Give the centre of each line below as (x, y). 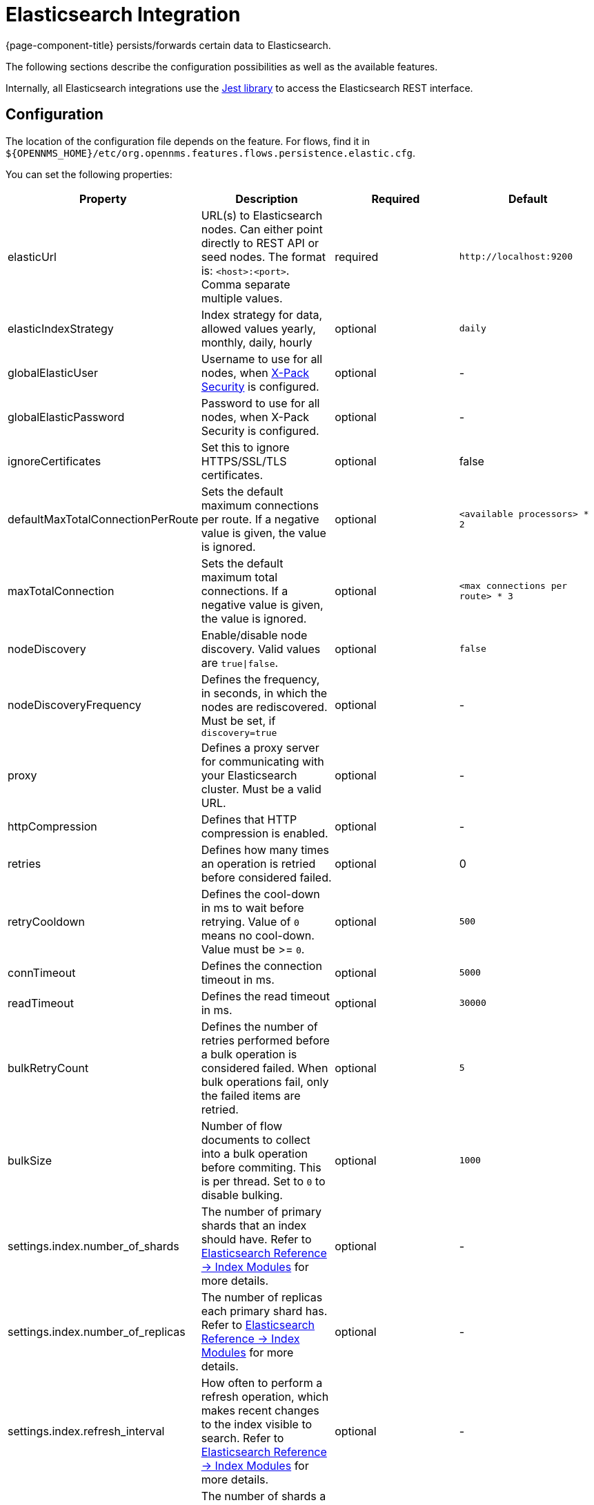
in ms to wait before (253, 907)
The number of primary (261, 1211)
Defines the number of (259, 1026)
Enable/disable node (254, 635)
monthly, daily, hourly (257, 342)
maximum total (239, 577)
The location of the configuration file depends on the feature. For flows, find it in (188, 141)
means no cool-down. (258, 935)
